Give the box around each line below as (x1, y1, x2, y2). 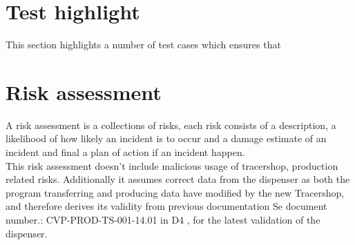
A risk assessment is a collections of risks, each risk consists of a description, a (6, 117, 336, 132)
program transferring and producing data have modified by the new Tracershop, (6, 185, 345, 199)
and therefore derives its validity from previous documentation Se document (6, 199, 327, 213)
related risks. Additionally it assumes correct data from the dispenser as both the (6, 172, 350, 186)
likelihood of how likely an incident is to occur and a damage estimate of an (6, 131, 327, 146)
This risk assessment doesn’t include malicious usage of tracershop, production (6, 158, 338, 173)
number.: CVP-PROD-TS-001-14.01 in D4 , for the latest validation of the (6, 213, 320, 226)
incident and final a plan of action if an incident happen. (6, 145, 245, 159)
